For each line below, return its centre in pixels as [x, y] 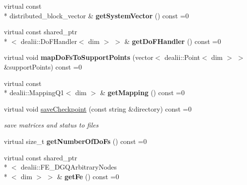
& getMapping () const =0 [142, 92]
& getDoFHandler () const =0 [173, 41]
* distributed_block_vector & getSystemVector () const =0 [96, 15]
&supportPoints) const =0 [43, 66]
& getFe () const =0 [88, 176]
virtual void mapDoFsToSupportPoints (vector [79, 57]
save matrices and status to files [51, 125]
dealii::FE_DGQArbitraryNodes [69, 167]
